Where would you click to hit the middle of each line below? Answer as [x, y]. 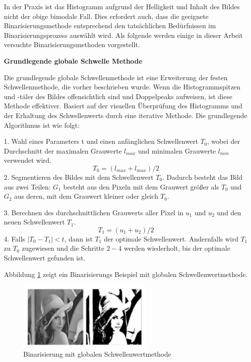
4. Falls [15, 238]
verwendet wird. [28, 160]
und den [229, 212]
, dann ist [78, 238]
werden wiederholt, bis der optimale [177, 248]
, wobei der [224, 141]
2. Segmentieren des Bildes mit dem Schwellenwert [79, 177]
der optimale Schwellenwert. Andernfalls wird [171, 238]
